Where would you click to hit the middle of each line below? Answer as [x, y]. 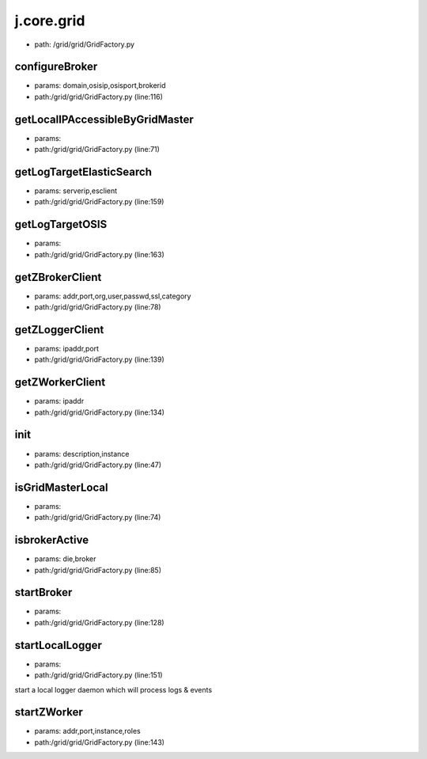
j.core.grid [50, 21]
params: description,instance [82, 454]
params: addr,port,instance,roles [88, 731]
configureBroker [56, 67]
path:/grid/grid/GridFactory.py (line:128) [100, 622]
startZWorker [49, 712]
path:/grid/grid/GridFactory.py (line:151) [98, 675]
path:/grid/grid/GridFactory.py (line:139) [100, 359]
